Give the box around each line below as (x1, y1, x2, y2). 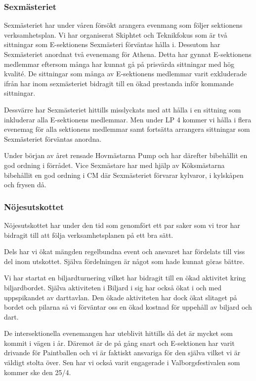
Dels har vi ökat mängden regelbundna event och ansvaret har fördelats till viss (4, 246, 245, 257)
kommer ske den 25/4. (4, 367, 71, 377)
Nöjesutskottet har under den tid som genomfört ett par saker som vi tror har (4, 219, 240, 230)
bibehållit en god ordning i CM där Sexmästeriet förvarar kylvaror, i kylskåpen (4, 169, 244, 180)
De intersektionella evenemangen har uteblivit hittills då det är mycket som (4, 328, 233, 338)
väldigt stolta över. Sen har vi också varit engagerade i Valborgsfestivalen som (4, 357, 240, 368)
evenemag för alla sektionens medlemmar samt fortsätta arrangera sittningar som (4, 124, 250, 134)
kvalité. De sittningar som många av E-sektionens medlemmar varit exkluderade (4, 68, 247, 79)
